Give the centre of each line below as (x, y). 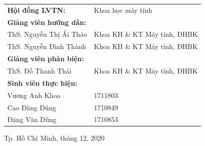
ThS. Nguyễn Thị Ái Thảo (47, 34)
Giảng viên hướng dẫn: (47, 22)
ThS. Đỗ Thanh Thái (39, 70)
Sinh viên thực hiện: (42, 83)
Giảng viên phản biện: (46, 59)
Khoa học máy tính (123, 10)
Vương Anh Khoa (34, 95)
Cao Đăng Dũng (32, 107)
